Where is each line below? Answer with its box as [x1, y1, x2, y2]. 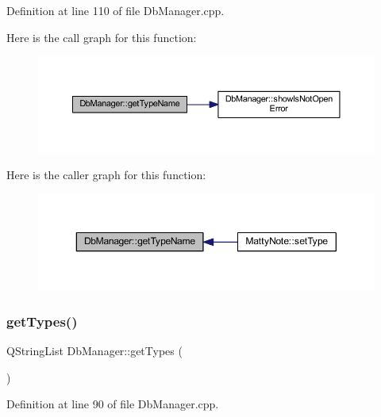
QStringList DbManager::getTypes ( [6, 342, 183, 359]
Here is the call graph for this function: [6, 29, 197, 45]
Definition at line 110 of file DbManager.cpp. [6, 2, 225, 18]
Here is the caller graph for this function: [6, 166, 206, 183]
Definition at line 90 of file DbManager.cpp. [6, 396, 219, 412]
